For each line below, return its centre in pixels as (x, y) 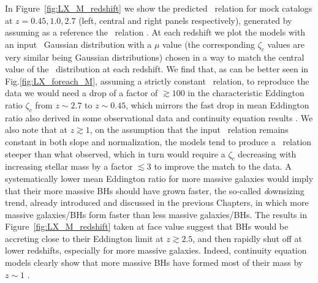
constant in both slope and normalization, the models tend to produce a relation (158, 141)
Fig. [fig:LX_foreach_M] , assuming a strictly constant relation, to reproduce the (157, 81)
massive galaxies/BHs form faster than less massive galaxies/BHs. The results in (156, 214)
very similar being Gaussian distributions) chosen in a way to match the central (155, 57)
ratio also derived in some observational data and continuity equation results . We (159, 117)
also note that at (36, 130)
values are (286, 44)
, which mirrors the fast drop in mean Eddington (218, 104)
